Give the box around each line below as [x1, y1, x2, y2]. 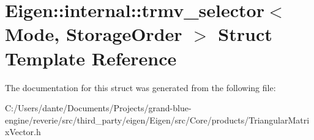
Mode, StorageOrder [5, 21, 182, 46]
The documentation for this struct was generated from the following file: [5, 81, 276, 94]
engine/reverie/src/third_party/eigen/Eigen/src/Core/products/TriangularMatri [5, 113, 310, 126]
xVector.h [5, 125, 41, 138]
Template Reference [5, 45, 177, 70]
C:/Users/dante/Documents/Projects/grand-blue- [5, 101, 192, 114]
